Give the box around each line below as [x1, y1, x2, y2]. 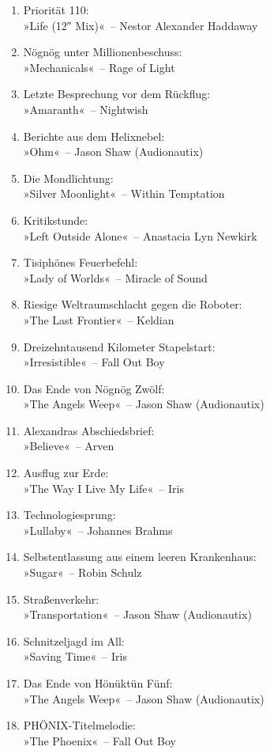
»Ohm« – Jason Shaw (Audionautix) [23, 143, 204, 160]
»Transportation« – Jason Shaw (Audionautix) [23, 606, 252, 623]
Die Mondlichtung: [23, 169, 114, 186]
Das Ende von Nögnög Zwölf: [23, 380, 165, 396]
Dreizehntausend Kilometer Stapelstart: [23, 338, 216, 354]
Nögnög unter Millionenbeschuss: [23, 44, 182, 60]
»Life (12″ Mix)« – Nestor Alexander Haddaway [23, 17, 258, 33]
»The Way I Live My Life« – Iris [23, 479, 184, 496]
